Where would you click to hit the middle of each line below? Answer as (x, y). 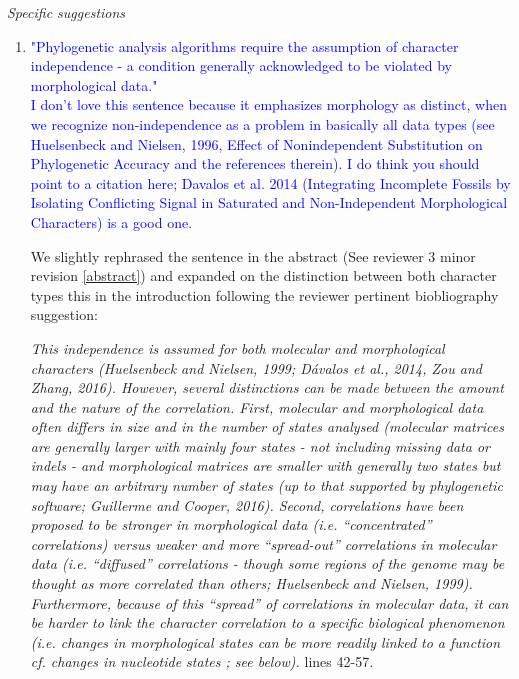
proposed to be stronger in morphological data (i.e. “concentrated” (231, 524)
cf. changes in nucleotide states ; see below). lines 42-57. (202, 661)
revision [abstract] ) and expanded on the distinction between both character (263, 275)
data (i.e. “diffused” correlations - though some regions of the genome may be (267, 563)
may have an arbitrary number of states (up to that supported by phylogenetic (266, 485)
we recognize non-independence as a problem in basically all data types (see (262, 123)
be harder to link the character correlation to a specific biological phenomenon (267, 622)
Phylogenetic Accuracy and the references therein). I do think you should (255, 163)
